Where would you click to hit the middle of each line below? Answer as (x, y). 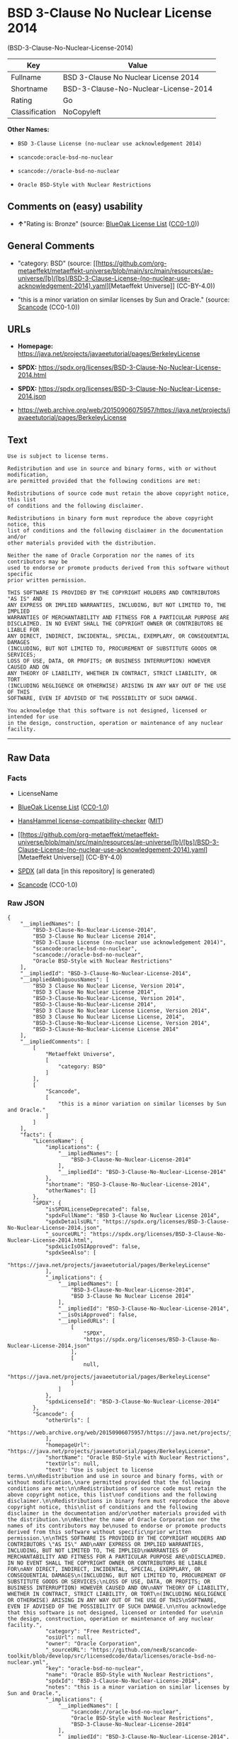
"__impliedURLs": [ (86, 1321)
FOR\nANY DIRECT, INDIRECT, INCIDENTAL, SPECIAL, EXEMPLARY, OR (104, 1569)
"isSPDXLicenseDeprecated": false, (98, 1210)
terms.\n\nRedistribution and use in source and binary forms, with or (115, 1477)
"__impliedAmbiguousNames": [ (65, 980)
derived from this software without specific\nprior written (100, 1532)
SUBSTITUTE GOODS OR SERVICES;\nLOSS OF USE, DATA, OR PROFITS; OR (109, 1582)
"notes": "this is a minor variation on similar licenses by (137, 1687)
